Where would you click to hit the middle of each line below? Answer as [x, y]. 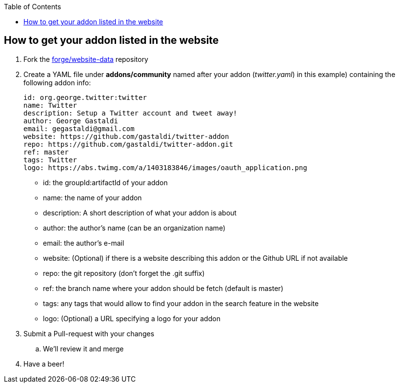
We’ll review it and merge [83, 348]
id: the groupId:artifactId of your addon [105, 182]
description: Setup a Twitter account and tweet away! [130, 113]
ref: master [46, 152]
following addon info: [57, 82]
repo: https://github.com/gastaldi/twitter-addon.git [128, 144]
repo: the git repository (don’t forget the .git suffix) [124, 273]
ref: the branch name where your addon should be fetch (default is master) [163, 288]
